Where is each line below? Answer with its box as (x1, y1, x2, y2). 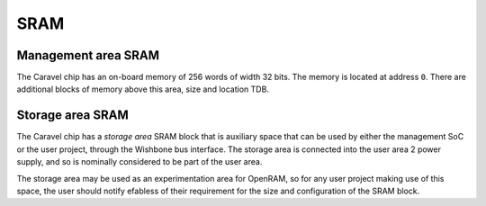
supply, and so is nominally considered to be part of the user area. (16, 157, 263, 167)
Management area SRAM (16, 48, 160, 63)
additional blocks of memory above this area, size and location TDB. (16, 84, 270, 94)
